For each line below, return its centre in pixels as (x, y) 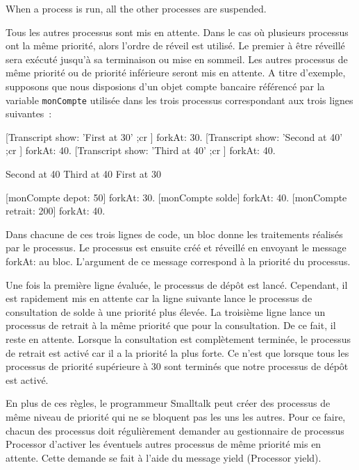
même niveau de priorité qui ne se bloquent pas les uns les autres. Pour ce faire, (176, 416)
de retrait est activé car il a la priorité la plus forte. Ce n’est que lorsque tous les (177, 352)
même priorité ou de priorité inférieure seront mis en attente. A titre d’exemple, (176, 73)
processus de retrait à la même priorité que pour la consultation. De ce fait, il (171, 325)
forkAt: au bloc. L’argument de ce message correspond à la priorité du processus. (178, 261)
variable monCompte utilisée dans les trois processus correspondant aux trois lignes (179, 100)
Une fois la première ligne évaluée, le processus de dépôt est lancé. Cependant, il (177, 284)
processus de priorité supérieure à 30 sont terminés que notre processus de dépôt (177, 366)
